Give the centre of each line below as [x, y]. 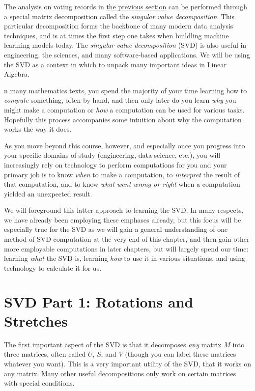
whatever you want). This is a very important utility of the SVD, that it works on [128, 363]
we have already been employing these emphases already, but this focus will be [123, 219]
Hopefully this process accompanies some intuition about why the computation [123, 119]
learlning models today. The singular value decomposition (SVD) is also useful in [125, 45]
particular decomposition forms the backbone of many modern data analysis [119, 26]
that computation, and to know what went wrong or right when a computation [122, 184]
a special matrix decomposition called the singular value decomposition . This [119, 16]
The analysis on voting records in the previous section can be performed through [126, 6]
